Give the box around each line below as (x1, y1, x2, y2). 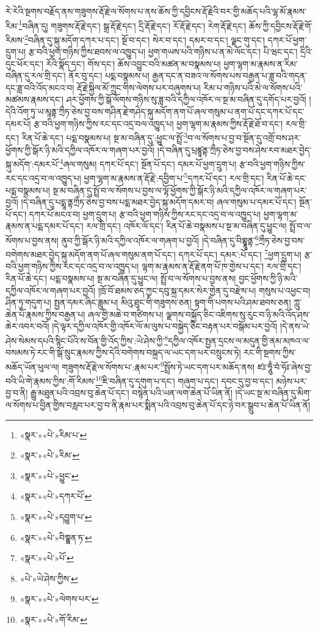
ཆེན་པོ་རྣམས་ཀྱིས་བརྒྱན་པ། (5, 307, 85, 320)
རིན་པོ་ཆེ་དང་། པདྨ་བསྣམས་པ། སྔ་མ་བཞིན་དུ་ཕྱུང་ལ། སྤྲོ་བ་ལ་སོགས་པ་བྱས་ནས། (5, 272, 236, 285)
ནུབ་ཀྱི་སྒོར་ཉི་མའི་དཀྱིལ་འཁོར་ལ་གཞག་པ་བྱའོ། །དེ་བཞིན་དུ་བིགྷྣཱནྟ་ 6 (61, 232, 259, 246)
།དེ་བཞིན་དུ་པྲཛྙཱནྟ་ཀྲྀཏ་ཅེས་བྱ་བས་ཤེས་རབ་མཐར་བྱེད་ (157, 143, 312, 156)
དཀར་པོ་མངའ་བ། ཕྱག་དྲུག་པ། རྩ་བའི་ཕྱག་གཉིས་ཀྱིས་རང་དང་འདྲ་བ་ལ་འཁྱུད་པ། (29, 207, 261, 220)
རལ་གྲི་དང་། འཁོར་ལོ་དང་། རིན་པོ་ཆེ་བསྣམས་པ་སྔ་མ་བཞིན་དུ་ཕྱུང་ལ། (86, 219, 287, 232)
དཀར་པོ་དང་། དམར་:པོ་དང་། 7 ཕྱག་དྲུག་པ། (178, 246, 302, 260)
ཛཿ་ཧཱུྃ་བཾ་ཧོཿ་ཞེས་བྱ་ (257, 360, 313, 373)
